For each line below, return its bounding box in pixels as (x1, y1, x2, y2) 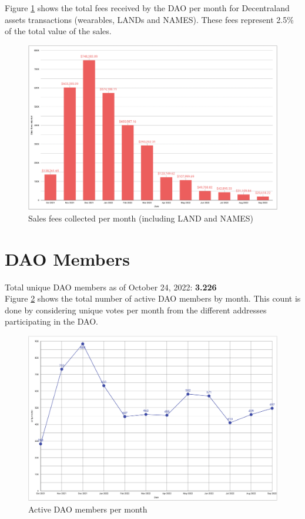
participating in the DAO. (5, 315, 98, 328)
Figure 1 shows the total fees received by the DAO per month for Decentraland (5, 2, 290, 14)
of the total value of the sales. (5, 25, 112, 37)
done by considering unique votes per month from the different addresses (5, 303, 267, 316)
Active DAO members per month (28, 503, 148, 515)
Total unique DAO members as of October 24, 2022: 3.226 (5, 280, 217, 293)
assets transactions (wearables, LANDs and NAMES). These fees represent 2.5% (5, 13, 294, 25)
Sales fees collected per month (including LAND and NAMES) (28, 211, 254, 224)
